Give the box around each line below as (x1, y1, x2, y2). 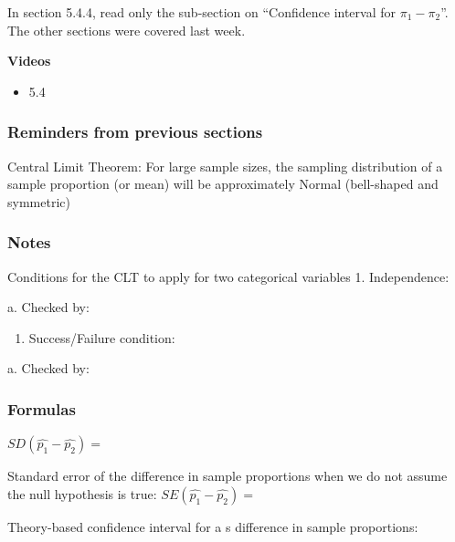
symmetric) (7, 192, 70, 211)
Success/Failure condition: (28, 328, 175, 347)
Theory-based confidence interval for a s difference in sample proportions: (7, 516, 418, 536)
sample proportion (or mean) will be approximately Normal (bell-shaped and (7, 174, 439, 193)
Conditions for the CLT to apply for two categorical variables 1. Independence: (7, 266, 450, 286)
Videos (7, 51, 51, 70)
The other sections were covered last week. (7, 20, 246, 39)
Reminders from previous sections (7, 120, 263, 143)
